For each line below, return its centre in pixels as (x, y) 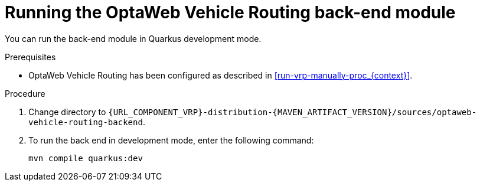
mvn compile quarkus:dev (86, 158)
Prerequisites (30, 57)
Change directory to (67, 112)
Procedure (25, 93)
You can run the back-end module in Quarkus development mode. (133, 38)
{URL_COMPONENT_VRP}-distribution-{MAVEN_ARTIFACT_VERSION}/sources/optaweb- (293, 112)
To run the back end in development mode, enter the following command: (171, 140)
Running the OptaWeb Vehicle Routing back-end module (230, 12)
